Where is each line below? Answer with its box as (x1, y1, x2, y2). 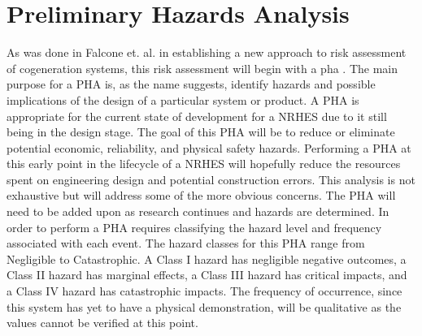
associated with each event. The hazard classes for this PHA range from (7, 235, 365, 252)
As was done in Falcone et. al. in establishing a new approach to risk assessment (7, 44, 407, 61)
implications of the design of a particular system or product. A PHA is (7, 91, 359, 108)
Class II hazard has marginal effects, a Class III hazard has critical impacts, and (7, 266, 407, 283)
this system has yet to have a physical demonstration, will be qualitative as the (7, 298, 402, 315)
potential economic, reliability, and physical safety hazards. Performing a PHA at (7, 139, 411, 156)
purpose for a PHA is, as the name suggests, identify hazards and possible (7, 75, 376, 93)
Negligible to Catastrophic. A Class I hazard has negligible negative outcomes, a (7, 250, 407, 267)
